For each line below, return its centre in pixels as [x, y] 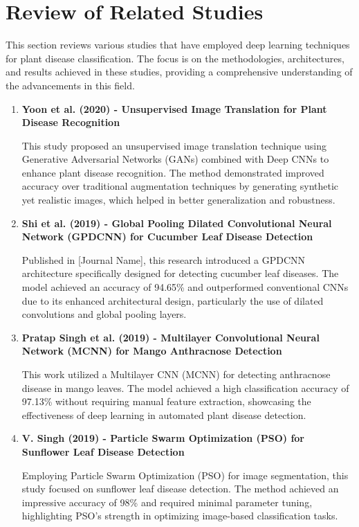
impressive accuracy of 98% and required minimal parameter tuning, [167, 502]
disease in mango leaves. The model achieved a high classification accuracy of [185, 387]
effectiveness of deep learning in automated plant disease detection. [164, 414]
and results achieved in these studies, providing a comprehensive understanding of [179, 72]
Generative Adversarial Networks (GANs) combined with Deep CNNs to [175, 159]
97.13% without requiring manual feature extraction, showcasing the [166, 401]
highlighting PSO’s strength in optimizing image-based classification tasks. [180, 516]
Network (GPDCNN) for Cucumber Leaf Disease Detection [167, 236]
